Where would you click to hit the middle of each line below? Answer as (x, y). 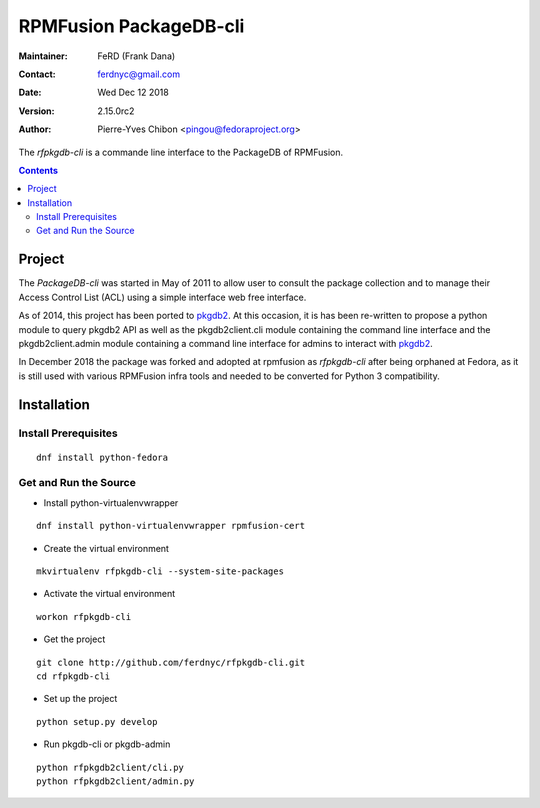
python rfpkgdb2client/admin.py (115, 781)
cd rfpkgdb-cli (73, 676)
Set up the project (80, 699)
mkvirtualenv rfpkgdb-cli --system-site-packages (160, 571)
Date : (30, 92)
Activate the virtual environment (109, 594)
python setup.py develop (97, 721)
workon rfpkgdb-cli (84, 616)
